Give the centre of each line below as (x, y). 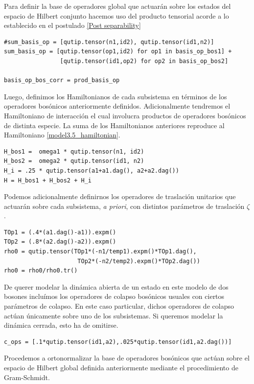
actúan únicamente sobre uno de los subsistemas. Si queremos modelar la (114, 315)
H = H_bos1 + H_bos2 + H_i (48, 180)
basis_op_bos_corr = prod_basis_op (62, 80)
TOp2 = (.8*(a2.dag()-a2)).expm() (60, 242)
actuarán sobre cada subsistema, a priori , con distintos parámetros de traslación (124, 206)
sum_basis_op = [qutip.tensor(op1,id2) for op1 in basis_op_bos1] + (118, 52)
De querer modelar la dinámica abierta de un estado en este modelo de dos (116, 286)
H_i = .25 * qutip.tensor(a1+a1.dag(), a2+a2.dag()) (92, 170)
